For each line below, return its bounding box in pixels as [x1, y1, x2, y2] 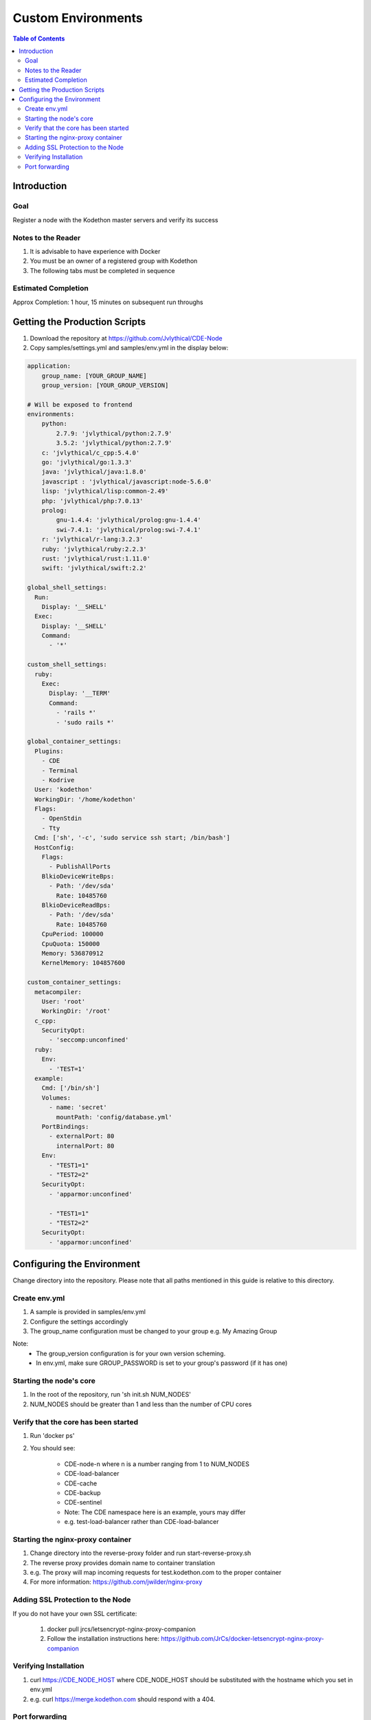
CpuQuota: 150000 [41, 940, 100, 947]
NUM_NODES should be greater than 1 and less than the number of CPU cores [30, 1400, 252, 1408]
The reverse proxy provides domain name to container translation [30, 1558, 216, 1567]
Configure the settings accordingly [30, 1318, 128, 1326]
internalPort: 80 [56, 1142, 115, 1150]
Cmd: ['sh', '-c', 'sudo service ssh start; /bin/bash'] [34, 834, 230, 842]
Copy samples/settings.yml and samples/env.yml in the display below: [30, 344, 229, 352]
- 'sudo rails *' [56, 718, 115, 726]
